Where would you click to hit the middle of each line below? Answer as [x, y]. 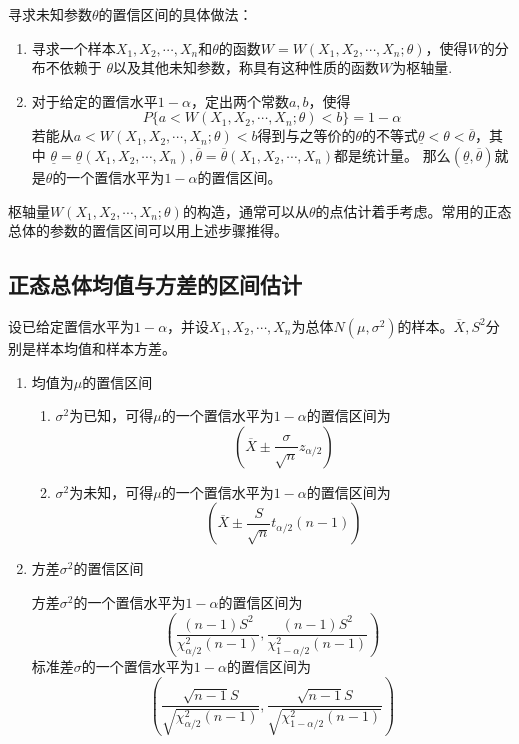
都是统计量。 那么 [392, 154]
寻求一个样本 [73, 47]
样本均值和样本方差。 [105, 347]
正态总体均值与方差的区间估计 [155, 284]
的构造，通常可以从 [245, 210]
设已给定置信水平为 [71, 325]
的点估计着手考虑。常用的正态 [413, 210]
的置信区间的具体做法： [175, 14]
